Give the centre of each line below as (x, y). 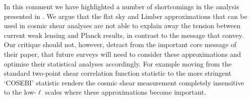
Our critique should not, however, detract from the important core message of (120, 44)
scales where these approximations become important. (125, 92)
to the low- (20, 92)
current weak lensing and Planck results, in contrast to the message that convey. (124, 35)
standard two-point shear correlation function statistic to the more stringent (118, 73)
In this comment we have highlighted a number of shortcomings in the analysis (122, 6)
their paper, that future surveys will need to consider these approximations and (123, 54)
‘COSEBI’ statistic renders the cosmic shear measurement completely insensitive (124, 82)
